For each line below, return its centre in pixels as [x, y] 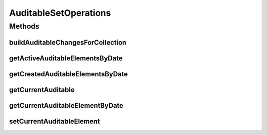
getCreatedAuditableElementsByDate [68, 74]
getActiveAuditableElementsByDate [66, 58]
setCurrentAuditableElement [55, 121]
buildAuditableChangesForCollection [68, 42]
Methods [24, 26]
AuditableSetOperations [60, 13]
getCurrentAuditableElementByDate [66, 106]
